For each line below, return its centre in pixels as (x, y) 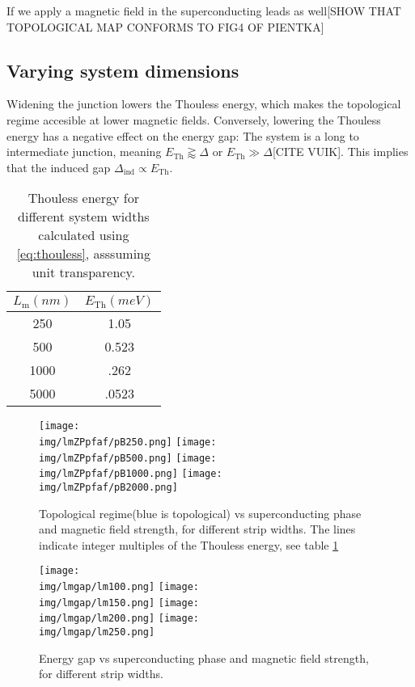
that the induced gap (59, 167)
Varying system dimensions (123, 70)
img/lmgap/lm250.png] (97, 632)
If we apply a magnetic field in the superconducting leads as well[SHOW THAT (204, 11)
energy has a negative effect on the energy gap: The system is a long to (183, 135)
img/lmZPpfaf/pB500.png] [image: (128, 458)
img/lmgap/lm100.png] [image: (119, 587)
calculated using (84, 235)
